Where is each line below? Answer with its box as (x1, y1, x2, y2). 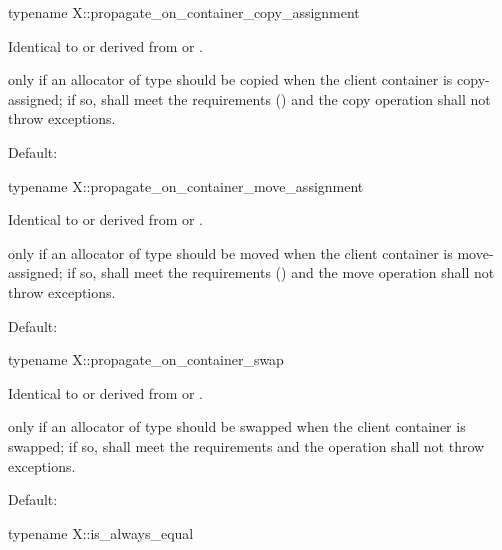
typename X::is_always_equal (8, 522, 194, 543)
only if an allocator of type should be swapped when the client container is (8, 416, 466, 437)
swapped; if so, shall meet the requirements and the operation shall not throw (8, 435, 485, 456)
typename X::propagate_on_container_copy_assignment (8, 2, 360, 22)
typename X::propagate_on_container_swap (8, 349, 284, 370)
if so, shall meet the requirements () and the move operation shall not (67, 262, 495, 283)
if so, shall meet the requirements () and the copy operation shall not (67, 88, 491, 109)
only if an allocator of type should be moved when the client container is (8, 242, 453, 263)
